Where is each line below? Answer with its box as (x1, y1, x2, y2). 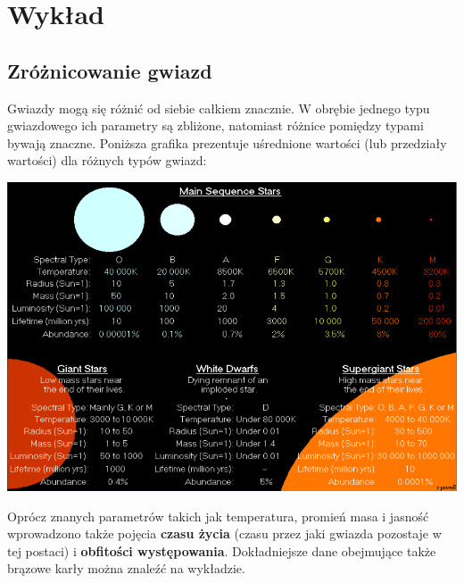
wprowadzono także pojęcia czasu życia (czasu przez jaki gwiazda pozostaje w (7, 524, 442, 543)
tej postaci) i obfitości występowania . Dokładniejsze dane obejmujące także (7, 541, 436, 560)
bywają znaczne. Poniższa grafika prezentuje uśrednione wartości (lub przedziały (7, 133, 447, 152)
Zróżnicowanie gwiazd (7, 56, 212, 84)
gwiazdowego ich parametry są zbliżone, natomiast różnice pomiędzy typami (7, 116, 424, 135)
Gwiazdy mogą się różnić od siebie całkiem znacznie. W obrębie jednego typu (7, 98, 430, 117)
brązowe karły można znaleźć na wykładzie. (7, 559, 245, 578)
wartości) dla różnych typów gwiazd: (7, 151, 207, 170)
